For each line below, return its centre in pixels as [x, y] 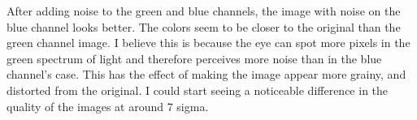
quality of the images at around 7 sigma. [108, 106]
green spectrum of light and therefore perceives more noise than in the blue [194, 58]
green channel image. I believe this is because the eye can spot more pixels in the [208, 43]
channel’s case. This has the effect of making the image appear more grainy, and [206, 74]
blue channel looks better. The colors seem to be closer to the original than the [204, 26]
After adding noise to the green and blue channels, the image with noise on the [204, 11]
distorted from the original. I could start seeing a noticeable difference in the [198, 90]
